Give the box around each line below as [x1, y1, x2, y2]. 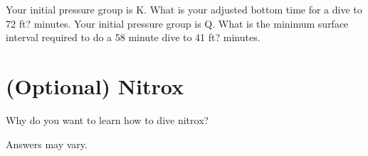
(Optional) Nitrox [6, 71, 184, 100]
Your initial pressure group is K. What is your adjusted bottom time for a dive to [6, 2, 362, 16]
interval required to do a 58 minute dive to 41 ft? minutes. [6, 30, 261, 45]
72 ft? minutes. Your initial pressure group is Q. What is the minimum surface [6, 16, 349, 30]
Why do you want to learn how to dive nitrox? [6, 112, 209, 127]
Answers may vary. [6, 136, 88, 151]
